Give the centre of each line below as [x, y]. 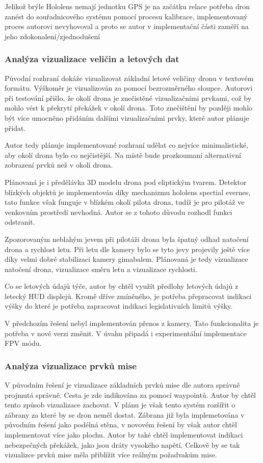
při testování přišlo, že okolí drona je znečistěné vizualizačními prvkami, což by [128, 98]
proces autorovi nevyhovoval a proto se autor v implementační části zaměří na [127, 26]
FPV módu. [23, 343]
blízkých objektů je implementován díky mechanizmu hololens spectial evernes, [128, 192]
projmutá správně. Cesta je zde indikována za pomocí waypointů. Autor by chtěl [130, 394]
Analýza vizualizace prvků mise [71, 365]
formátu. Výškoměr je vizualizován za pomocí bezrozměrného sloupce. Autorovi [129, 88]
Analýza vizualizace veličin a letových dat [92, 59]
